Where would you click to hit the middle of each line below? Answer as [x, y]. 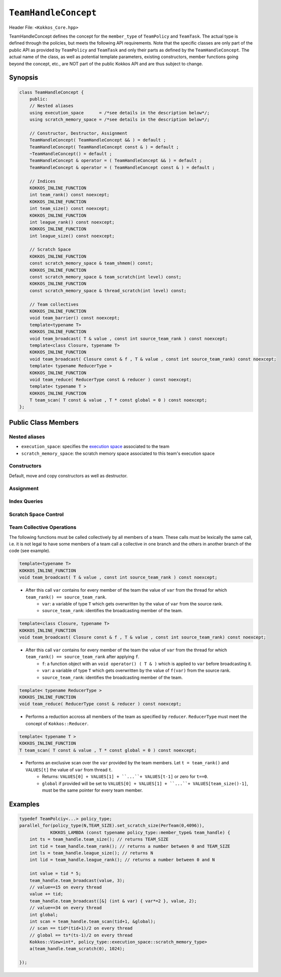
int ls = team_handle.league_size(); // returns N [91, 853]
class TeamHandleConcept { [51, 92]
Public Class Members [44, 422]
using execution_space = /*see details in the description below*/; [120, 113]
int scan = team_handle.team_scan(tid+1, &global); [93, 921]
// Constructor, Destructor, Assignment [79, 133]
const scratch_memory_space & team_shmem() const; [91, 263]
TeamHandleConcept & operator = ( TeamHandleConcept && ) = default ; [116, 161]
